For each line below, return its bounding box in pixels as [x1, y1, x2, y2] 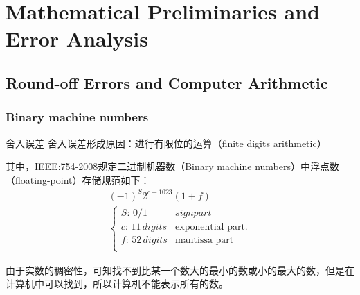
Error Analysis [6, 24, 148, 53]
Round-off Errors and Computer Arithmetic [6, 71, 328, 93]
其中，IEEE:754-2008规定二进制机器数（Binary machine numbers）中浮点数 [6, 159, 340, 174]
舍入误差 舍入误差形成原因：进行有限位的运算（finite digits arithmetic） [6, 135, 327, 150]
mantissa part [175, 235, 234, 246]
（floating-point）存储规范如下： [6, 172, 150, 187]
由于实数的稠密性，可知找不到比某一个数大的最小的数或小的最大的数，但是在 [6, 262, 354, 277]
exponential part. [175, 222, 248, 233]
